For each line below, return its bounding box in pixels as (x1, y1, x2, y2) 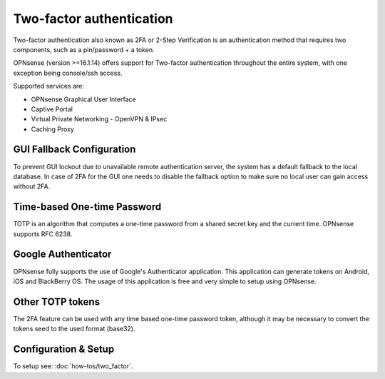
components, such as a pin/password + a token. (13, 45, 155, 54)
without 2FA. (13, 182, 51, 191)
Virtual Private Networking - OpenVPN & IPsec (31, 115, 168, 123)
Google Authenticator (13, 248, 112, 261)
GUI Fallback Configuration (13, 143, 136, 156)
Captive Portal (31, 104, 73, 113)
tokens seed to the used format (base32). (13, 325, 135, 333)
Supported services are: (13, 82, 85, 91)
